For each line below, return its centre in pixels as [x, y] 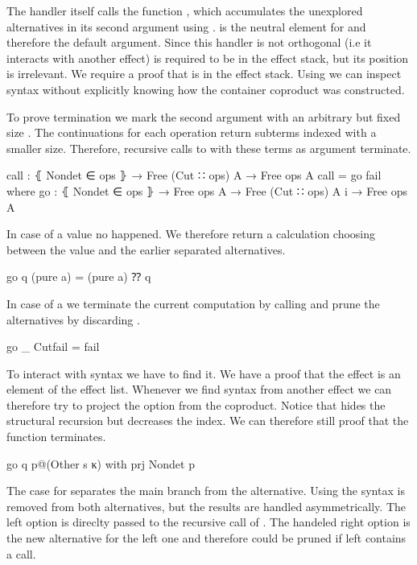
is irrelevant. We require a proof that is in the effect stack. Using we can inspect [204, 74]
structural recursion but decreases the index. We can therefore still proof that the [208, 421]
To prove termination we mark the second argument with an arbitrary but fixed [204, 116]
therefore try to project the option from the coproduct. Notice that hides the [196, 404]
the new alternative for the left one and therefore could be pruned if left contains [206, 538]
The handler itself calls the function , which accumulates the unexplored [185, 10]
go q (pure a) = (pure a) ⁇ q [79, 276]
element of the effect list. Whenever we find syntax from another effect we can [199, 389]
